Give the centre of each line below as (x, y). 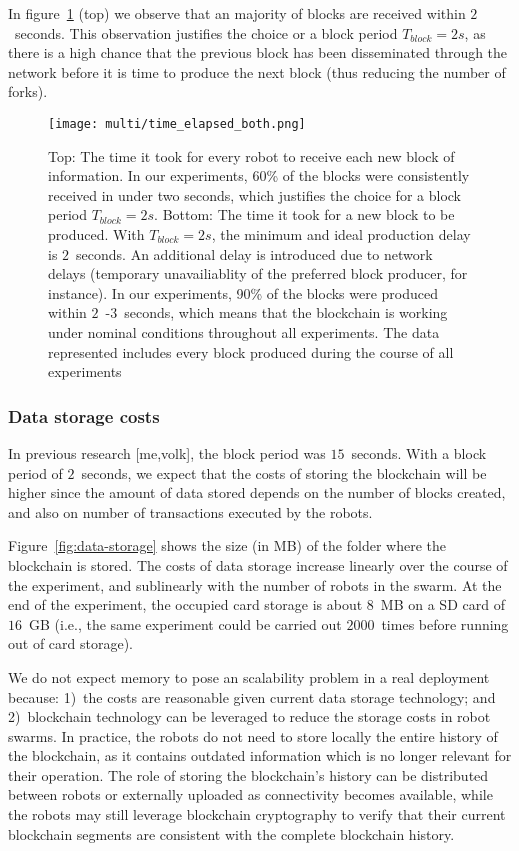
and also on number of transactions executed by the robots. (190, 511)
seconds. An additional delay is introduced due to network (254, 253)
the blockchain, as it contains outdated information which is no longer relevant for (260, 755)
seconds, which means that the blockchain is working (286, 312)
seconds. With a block (419, 452)
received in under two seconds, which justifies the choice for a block (254, 194)
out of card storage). (70, 643)
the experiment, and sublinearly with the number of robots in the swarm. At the (255, 584)
